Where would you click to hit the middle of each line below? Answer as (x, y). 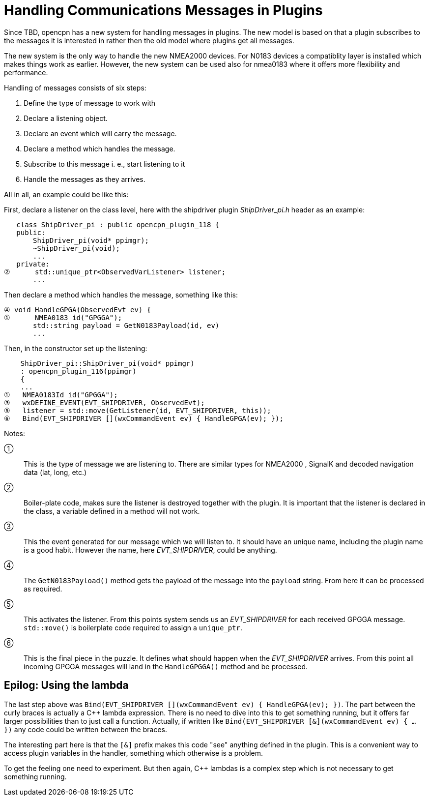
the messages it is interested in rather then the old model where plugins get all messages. (149, 40)
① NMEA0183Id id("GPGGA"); (61, 395)
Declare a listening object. (66, 118)
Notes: (14, 433)
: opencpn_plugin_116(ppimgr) (78, 371)
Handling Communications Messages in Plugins (163, 10)
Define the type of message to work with (90, 103)
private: (33, 264)
